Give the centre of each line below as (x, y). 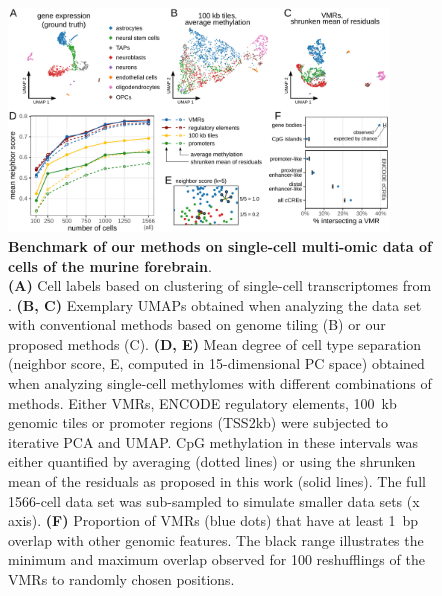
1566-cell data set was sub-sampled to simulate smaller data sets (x (214, 500)
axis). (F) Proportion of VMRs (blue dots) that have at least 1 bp (213, 520)
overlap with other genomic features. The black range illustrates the (216, 539)
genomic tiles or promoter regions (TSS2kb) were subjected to (198, 422)
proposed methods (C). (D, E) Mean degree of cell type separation (215, 343)
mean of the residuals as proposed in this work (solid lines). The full (217, 481)
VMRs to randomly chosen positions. (121, 579)
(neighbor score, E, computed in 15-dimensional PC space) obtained (216, 363)
